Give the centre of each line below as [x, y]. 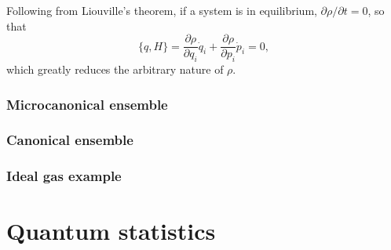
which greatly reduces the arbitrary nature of [115, 69]
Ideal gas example [64, 176]
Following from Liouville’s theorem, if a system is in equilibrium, [162, 10]
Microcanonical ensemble [87, 104]
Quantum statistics [111, 231]
